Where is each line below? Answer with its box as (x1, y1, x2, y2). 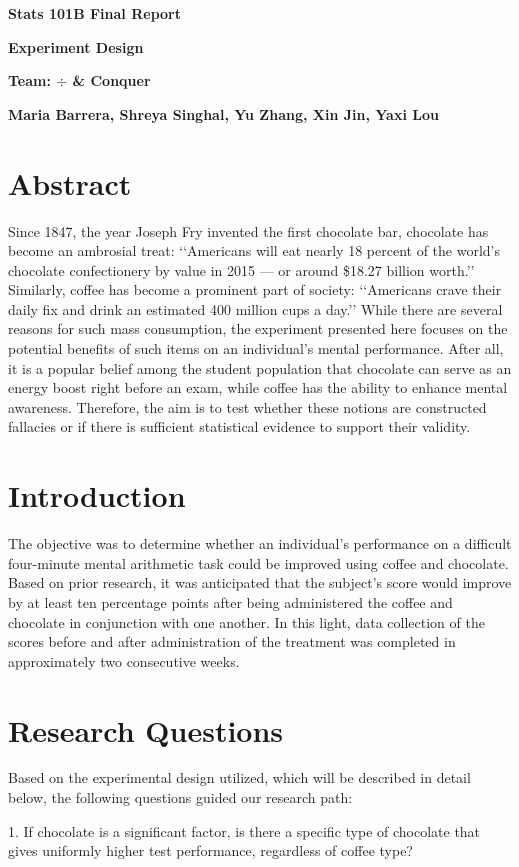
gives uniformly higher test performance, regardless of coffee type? (8, 840, 413, 861)
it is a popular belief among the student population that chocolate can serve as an (8, 357, 512, 378)
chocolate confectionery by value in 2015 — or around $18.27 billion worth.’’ (8, 259, 475, 280)
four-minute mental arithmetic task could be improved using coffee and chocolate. (8, 552, 509, 573)
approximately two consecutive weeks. (8, 650, 240, 671)
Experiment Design (8, 36, 144, 57)
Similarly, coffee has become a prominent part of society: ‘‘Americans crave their (8, 279, 502, 300)
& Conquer (72, 70, 151, 91)
